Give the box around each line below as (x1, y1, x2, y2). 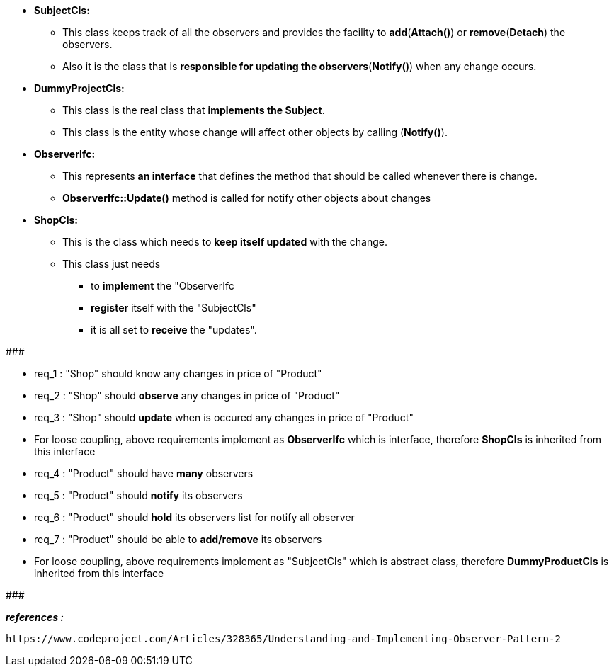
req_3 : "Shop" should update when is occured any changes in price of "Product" (34, 411, 414, 423)
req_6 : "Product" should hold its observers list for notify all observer (34, 511, 355, 523)
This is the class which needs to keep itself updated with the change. (62, 236, 387, 248)
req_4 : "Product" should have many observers (34, 467, 254, 479)
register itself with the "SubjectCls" (91, 302, 256, 314)
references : (6, 611, 64, 623)
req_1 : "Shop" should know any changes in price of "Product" (34, 368, 322, 380)
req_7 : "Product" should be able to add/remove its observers (34, 533, 322, 545)
